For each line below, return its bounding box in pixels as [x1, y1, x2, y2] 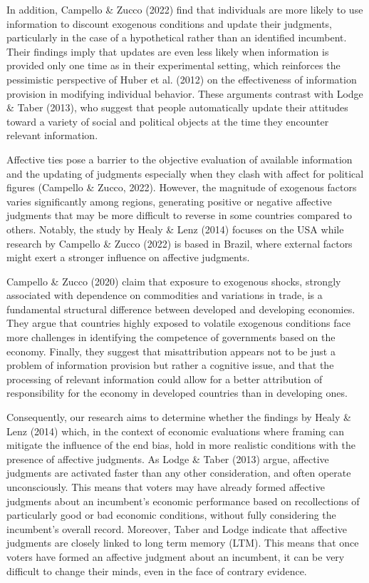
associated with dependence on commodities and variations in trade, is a [6, 288, 323, 303]
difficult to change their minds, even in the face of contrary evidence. [6, 563, 307, 578]
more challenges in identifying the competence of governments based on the [6, 330, 336, 345]
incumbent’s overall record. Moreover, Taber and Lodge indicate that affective [6, 521, 348, 536]
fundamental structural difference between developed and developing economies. [6, 301, 355, 316]
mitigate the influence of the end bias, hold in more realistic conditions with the [6, 437, 355, 452]
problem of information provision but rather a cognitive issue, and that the [6, 358, 334, 372]
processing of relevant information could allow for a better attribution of [6, 371, 323, 386]
